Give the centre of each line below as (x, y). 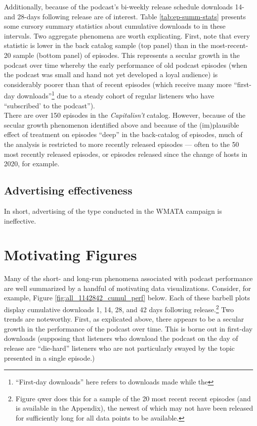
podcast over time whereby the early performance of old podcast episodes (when (126, 65)
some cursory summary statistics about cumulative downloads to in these (115, 26)
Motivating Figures (71, 255)
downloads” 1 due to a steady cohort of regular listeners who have (116, 95)
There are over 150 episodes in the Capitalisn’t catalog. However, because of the (125, 115)
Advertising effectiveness (68, 190)
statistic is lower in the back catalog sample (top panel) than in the (106, 45)
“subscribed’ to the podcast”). (50, 105)
